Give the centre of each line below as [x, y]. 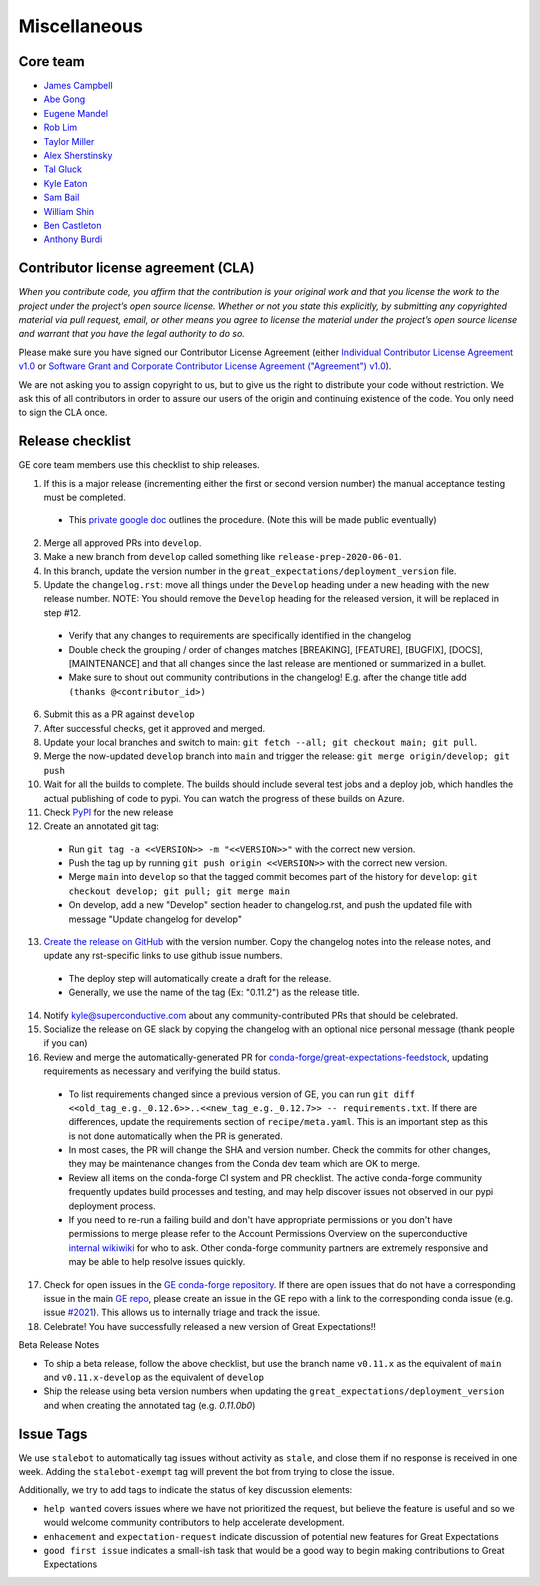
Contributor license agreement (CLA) [136, 268]
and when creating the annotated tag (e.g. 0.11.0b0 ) [149, 1405]
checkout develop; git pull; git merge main [179, 891]
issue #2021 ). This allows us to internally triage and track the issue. [182, 1312]
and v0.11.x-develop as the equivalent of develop [154, 1377]
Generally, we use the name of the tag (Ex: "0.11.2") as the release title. [214, 992]
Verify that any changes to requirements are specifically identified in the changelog [240, 636]
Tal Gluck [62, 169]
